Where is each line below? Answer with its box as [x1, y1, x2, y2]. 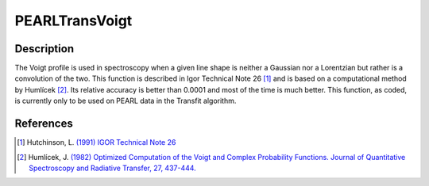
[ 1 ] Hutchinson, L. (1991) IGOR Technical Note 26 [17, 138, 176, 147]
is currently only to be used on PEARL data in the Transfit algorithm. [14, 96, 237, 106]
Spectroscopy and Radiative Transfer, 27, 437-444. [29, 163, 196, 173]
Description [14, 42, 75, 55]
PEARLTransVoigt [14, 12, 133, 29]
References [14, 117, 73, 131]
